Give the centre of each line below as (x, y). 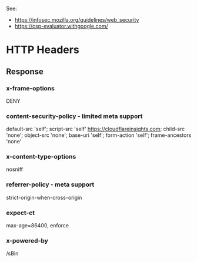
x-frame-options (30, 88)
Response (25, 71)
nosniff (15, 169)
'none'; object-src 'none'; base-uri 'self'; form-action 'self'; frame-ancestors (99, 135)
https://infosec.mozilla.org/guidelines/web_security (77, 20)
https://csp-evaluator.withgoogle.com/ (61, 26)
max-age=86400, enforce (38, 226)
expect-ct (21, 213)
